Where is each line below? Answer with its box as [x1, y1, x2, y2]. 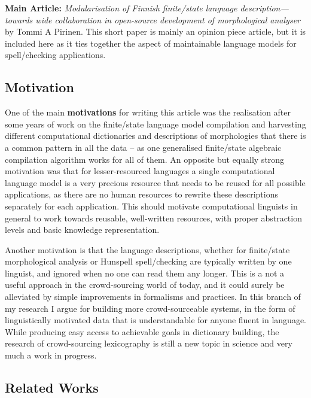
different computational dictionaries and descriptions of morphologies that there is [5, 129, 306, 142]
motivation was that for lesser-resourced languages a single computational [5, 165, 275, 177]
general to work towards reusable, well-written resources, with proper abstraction [5, 211, 302, 224]
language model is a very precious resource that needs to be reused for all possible [5, 176, 306, 189]
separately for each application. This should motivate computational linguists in [5, 199, 298, 212]
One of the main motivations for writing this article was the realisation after [5, 106, 291, 119]
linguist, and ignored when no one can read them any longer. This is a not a [5, 266, 285, 279]
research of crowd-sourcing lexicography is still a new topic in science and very [5, 337, 292, 350]
